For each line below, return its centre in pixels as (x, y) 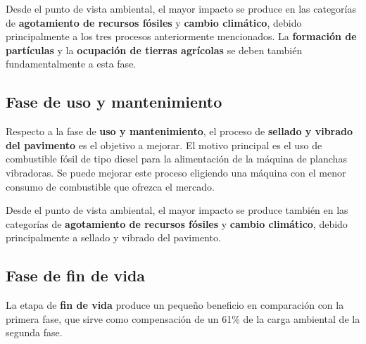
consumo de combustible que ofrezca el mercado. (110, 186)
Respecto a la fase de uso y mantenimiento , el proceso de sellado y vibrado (179, 131)
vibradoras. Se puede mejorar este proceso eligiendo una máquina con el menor (176, 172)
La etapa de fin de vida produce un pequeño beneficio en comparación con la (175, 305)
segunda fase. (34, 332)
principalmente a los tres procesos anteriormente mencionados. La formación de (181, 36)
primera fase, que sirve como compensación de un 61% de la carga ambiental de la (183, 318)
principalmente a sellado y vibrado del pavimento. (113, 237)
